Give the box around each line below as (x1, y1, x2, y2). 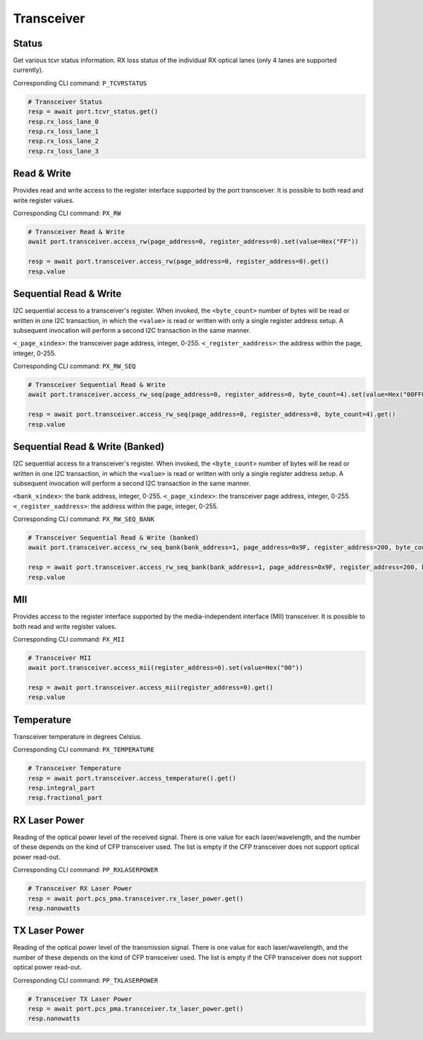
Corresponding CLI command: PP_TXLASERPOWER (13, 976, 159, 984)
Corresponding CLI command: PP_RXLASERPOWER (13, 866, 159, 874)
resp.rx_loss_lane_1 (27, 128, 99, 135)
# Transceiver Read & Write (27, 228, 125, 236)
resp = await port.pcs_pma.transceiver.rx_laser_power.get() (27, 894, 244, 903)
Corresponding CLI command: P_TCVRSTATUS (13, 78, 147, 87)
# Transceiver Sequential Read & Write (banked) (27, 534, 200, 542)
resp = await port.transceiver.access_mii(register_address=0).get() (27, 684, 274, 692)
